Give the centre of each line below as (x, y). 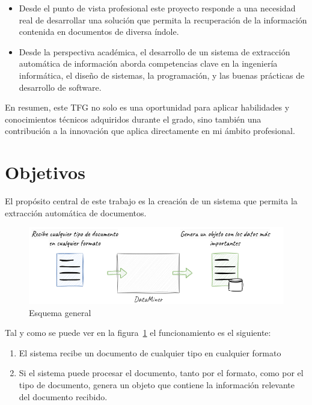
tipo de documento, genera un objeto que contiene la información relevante (157, 384)
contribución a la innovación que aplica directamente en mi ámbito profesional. (150, 131)
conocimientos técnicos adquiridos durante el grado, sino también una (133, 119)
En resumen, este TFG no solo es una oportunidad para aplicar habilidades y (147, 107)
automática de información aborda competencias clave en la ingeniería (148, 63)
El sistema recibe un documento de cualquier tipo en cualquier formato (150, 352)
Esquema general (60, 312)
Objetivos (45, 172)
